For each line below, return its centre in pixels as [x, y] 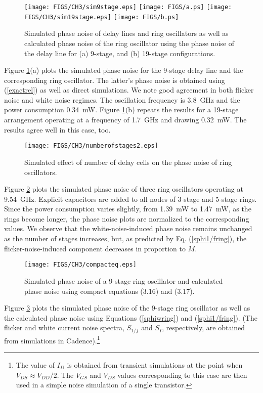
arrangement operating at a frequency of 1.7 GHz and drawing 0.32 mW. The [125, 120]
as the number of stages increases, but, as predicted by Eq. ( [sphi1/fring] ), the [125, 238]
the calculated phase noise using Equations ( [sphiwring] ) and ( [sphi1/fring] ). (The [131, 317]
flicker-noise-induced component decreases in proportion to [95, 248]
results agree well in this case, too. [57, 129]
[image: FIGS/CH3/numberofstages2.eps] [91, 146]
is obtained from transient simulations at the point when [155, 364]
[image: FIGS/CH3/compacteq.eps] [80, 265]
